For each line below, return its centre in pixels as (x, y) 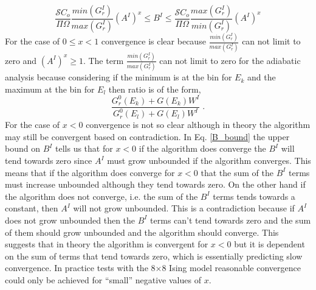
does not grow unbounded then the (70, 220)
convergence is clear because (153, 41)
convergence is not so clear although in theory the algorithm (198, 125)
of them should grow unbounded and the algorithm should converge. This (142, 232)
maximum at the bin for (50, 89)
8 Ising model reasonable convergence (231, 268)
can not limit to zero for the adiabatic (230, 60)
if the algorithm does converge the (202, 148)
